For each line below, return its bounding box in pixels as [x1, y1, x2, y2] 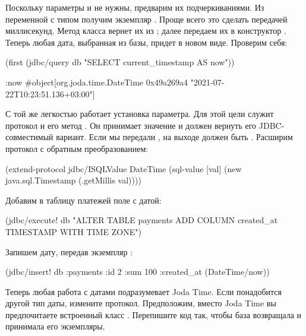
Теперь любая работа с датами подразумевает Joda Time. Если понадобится [5, 285, 282, 297]
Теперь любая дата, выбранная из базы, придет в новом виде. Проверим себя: [5, 36, 288, 48]
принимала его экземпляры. [5, 320, 105, 332]
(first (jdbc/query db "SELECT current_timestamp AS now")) [5, 56, 235, 68]
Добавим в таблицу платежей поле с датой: [5, 194, 162, 206]
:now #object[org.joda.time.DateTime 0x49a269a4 [5, 75, 188, 88]
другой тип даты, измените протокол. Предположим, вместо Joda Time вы [5, 297, 276, 309]
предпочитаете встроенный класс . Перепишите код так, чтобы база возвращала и [5, 308, 301, 321]
